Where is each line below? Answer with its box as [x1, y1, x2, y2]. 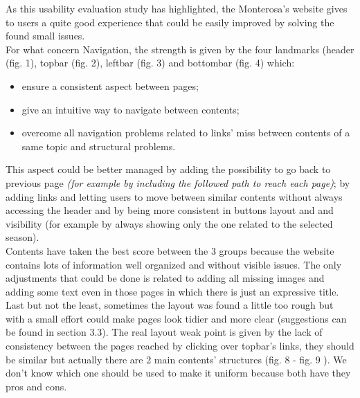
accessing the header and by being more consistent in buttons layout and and [6, 203, 334, 217]
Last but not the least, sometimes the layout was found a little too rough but [6, 298, 334, 312]
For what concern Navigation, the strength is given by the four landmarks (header [6, 42, 354, 56]
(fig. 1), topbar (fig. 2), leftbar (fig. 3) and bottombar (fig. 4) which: [6, 55, 295, 70]
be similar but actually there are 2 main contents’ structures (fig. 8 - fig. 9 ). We [6, 352, 347, 366]
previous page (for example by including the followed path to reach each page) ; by [6, 175, 350, 190]
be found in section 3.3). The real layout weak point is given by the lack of [6, 325, 323, 339]
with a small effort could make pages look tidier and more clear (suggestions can [6, 311, 347, 325]
